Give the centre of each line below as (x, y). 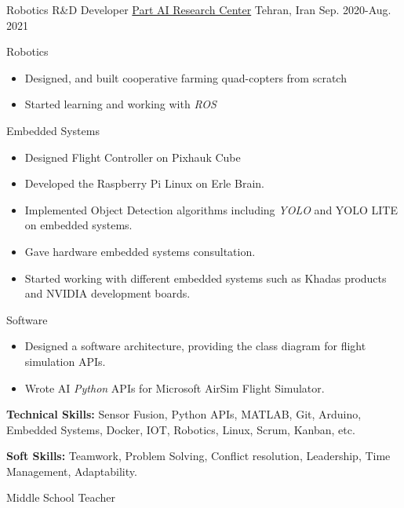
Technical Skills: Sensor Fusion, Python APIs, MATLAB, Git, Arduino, (184, 414)
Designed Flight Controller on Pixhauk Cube (133, 157)
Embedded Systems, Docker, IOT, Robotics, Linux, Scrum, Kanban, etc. (181, 429)
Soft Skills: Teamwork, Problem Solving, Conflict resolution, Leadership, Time (198, 456)
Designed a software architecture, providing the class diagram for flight (195, 346)
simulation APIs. (65, 361)
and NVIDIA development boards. (107, 293)
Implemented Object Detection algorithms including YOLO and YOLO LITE (211, 209)
